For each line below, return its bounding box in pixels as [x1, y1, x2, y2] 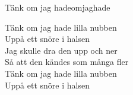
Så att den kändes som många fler [5, 55, 129, 68]
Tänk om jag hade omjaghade [5, 1, 110, 13]
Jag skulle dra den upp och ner [5, 44, 118, 56]
